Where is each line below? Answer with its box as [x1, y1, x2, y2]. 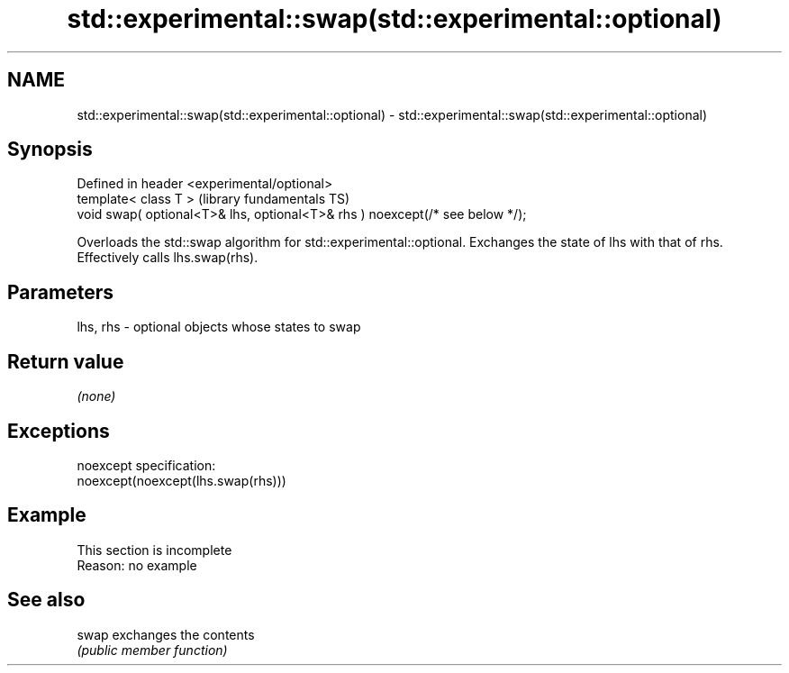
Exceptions [7, 419, 110, 442]
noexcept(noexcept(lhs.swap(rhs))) [77, 472, 286, 488]
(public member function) [77, 641, 228, 658]
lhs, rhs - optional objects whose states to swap [77, 319, 361, 335]
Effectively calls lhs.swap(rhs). [77, 250, 258, 266]
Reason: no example [77, 557, 197, 573]
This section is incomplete [77, 541, 232, 558]
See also [7, 588, 86, 612]
